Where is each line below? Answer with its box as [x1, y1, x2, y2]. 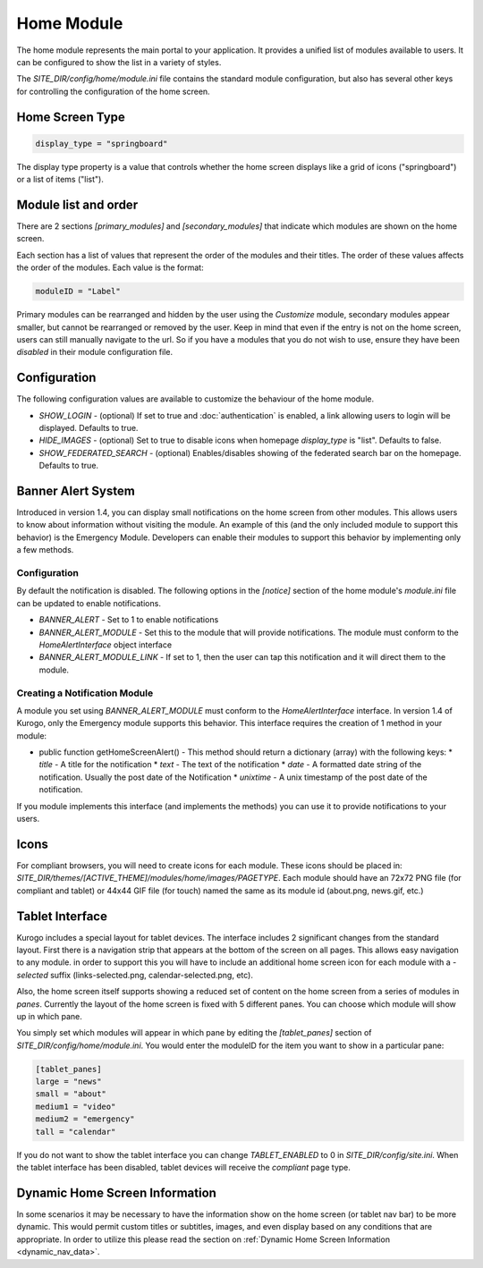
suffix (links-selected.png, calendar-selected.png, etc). [49, 969, 254, 980]
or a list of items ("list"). [16, 174, 105, 185]
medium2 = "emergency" [35, 1114, 135, 1124]
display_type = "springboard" [35, 139, 168, 148]
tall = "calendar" [35, 1127, 116, 1137]
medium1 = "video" [35, 1101, 116, 1112]
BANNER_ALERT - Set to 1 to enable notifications [38, 614, 219, 625]
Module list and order [16, 197, 139, 212]
